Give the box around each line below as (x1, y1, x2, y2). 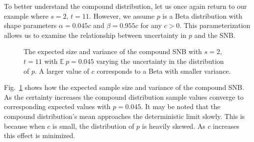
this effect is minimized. (4, 130, 76, 141)
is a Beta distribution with (162, 10, 242, 21)
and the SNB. (194, 29, 235, 40)
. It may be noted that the (141, 101, 221, 112)
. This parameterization (179, 20, 251, 30)
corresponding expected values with (4, 101, 111, 112)
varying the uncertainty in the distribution (96, 56, 224, 66)
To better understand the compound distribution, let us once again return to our (4, 1, 247, 11)
